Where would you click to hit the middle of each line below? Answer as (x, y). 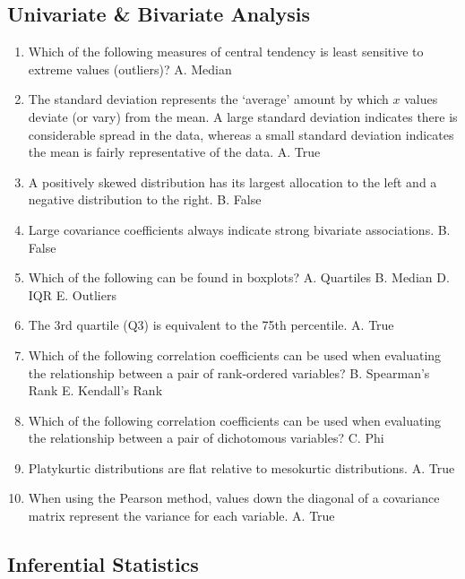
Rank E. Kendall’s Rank (95, 390)
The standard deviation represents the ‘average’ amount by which (208, 99)
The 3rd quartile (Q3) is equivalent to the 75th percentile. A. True (211, 325)
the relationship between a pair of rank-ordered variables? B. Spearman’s (229, 372)
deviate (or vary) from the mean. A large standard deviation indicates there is (243, 116)
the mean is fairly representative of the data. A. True (174, 152)
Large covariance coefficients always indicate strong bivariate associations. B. (239, 229)
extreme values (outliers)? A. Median (130, 69)
